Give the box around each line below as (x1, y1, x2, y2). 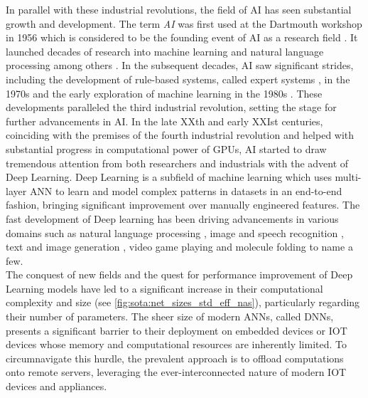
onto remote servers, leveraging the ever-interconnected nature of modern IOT (6, 365, 347, 379)
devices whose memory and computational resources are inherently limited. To (6, 337, 347, 352)
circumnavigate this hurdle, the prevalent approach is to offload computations (6, 350, 344, 365)
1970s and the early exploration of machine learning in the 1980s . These (6, 85, 323, 100)
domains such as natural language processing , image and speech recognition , (6, 225, 344, 240)
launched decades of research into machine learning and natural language (6, 43, 324, 58)
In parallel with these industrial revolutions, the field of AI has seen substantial (6, 2, 352, 16)
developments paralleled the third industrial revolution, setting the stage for (6, 100, 337, 115)
